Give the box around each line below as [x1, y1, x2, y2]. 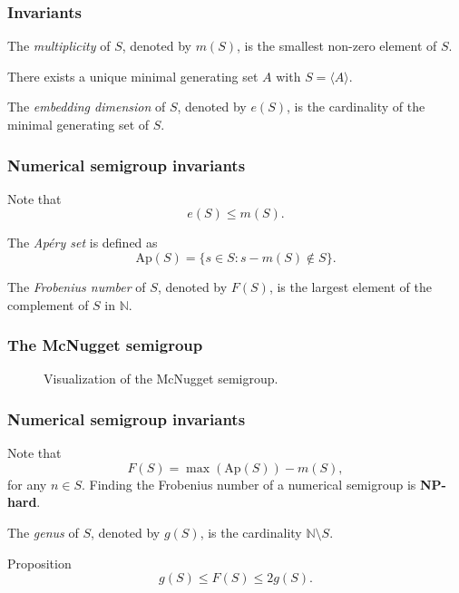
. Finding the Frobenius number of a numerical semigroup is [81, 474, 416, 493]
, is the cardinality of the [287, 97, 425, 116]
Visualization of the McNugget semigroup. [44, 369, 278, 388]
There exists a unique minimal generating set [7, 66, 259, 85]
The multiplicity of [7, 36, 111, 55]
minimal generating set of [7, 115, 150, 133]
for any [7, 474, 47, 493]
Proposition [7, 553, 72, 572]
